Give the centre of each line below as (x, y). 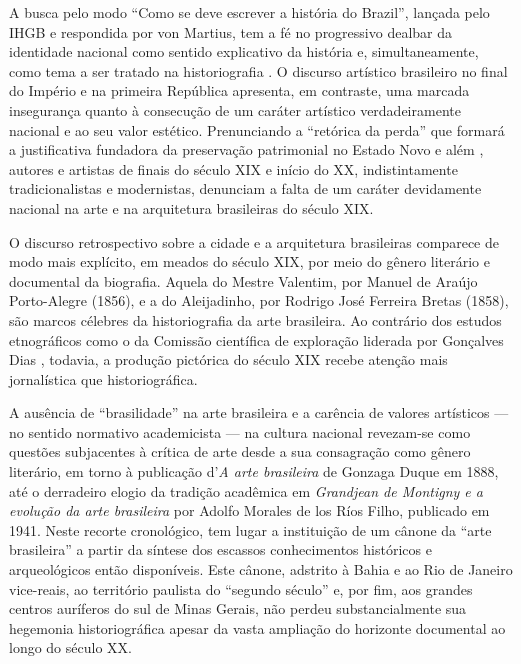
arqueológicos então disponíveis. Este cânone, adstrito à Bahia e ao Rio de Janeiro (261, 569)
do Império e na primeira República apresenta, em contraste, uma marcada (239, 90)
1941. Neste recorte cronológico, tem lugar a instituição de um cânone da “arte (250, 529)
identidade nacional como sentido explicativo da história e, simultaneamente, (244, 51)
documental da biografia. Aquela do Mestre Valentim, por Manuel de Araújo (243, 280)
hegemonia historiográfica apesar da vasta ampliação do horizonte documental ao (257, 627)
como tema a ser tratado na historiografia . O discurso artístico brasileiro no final (258, 70)
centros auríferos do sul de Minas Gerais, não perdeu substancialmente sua (238, 608)
